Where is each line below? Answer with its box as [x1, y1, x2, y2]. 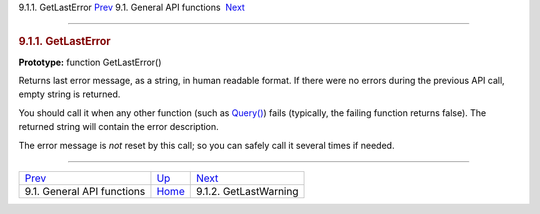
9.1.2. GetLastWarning [195, 185, 299, 198]
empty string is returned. [18, 88, 121, 100]
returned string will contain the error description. [18, 121, 219, 133]
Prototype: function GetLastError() [18, 56, 162, 68]
